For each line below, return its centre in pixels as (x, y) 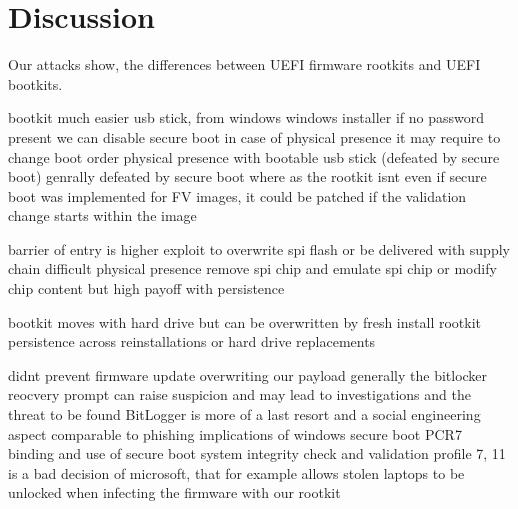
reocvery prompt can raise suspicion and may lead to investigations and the (239, 394)
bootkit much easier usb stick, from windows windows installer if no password (246, 117)
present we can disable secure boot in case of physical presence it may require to (254, 136)
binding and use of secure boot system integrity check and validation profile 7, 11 (257, 453)
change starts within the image (102, 215)
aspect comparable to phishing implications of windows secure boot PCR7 (235, 433)
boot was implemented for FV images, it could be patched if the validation (237, 195)
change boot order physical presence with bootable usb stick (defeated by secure (254, 156)
